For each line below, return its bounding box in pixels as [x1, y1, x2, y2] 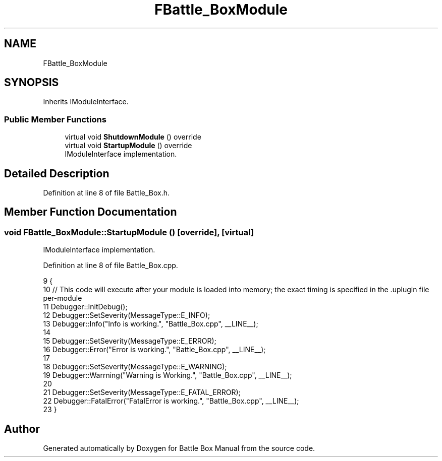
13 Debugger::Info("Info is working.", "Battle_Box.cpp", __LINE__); [43, 319, 258, 328]
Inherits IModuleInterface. [43, 97, 129, 106]
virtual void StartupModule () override [65, 141, 192, 150]
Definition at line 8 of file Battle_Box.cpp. [43, 261, 178, 270]
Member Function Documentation [4, 206, 177, 219]
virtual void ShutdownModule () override [65, 133, 201, 142]
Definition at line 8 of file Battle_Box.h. [43, 188, 170, 197]
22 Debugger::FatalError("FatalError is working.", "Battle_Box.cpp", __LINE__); [43, 397, 299, 406]
